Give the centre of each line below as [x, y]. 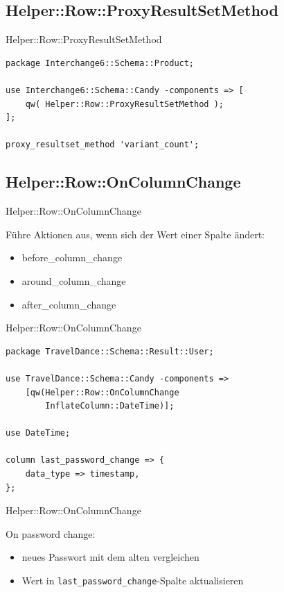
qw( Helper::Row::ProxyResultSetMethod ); [124, 104]
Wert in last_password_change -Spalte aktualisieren [133, 581]
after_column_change [69, 304]
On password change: [51, 533]
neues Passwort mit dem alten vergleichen [110, 557]
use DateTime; [38, 433]
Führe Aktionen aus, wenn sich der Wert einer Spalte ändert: [135, 234]
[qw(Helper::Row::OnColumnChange [102, 392]
